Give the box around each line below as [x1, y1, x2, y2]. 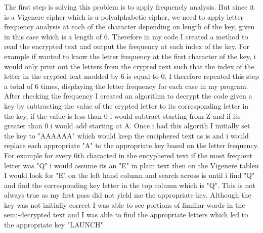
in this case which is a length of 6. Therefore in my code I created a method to [4, 31, 248, 41]
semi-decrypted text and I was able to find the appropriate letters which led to [4, 209, 248, 220]
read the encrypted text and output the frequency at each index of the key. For [4, 41, 249, 52]
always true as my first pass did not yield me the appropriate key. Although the [4, 190, 251, 200]
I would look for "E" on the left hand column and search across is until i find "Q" [4, 170, 255, 180]
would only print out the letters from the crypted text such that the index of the [4, 61, 254, 71]
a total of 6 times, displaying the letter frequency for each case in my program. [4, 80, 248, 91]
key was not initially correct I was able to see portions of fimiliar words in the [4, 199, 245, 210]
